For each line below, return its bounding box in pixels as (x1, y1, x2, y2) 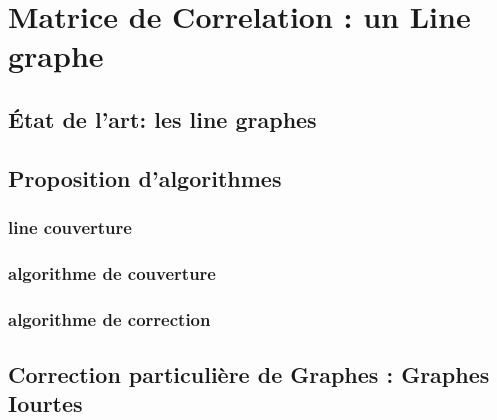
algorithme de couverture (8, 260, 216, 285)
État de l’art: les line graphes (8, 103, 317, 134)
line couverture (8, 215, 132, 240)
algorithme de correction (8, 306, 211, 331)
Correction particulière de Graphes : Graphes (8, 359, 490, 390)
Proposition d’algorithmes (8, 162, 282, 193)
